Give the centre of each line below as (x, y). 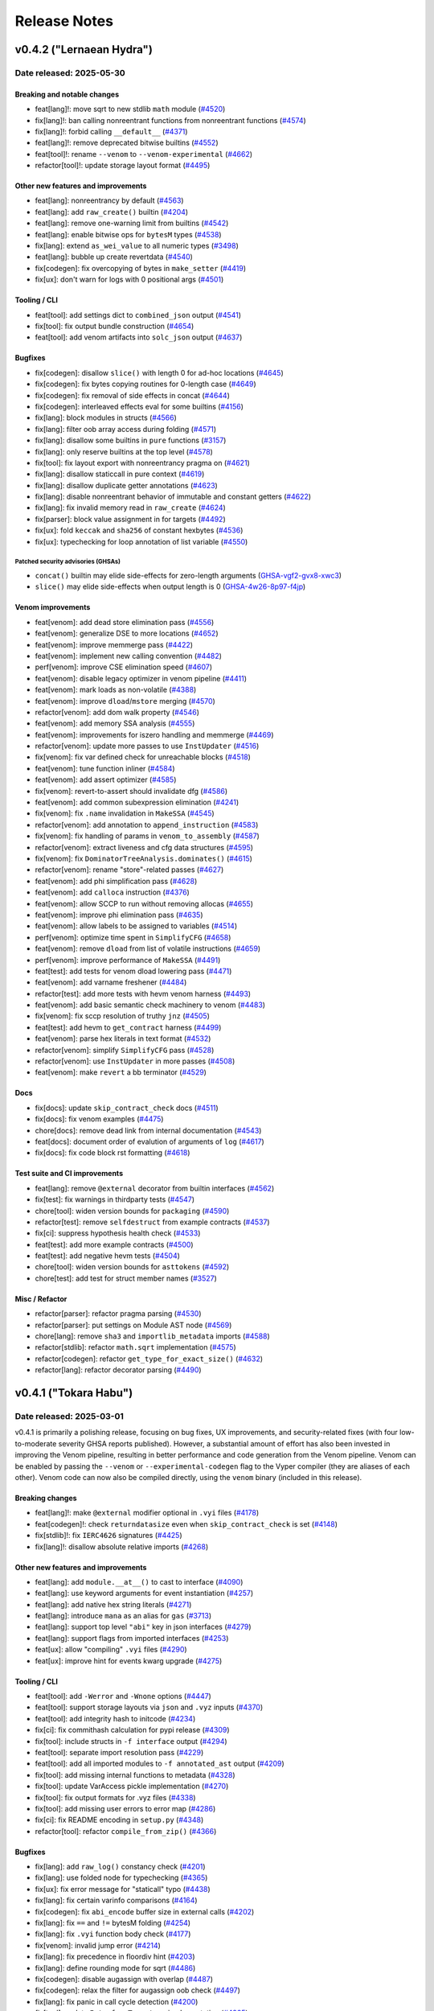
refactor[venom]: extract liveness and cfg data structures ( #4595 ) (144, 847)
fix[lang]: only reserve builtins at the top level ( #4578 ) (124, 451)
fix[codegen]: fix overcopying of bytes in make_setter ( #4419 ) (141, 268)
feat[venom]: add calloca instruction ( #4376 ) (113, 892)
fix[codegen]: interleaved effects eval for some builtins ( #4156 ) (139, 406)
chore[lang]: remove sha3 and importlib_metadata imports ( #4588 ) (153, 1336)
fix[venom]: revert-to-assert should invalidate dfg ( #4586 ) (131, 791)
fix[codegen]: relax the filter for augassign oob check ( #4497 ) (138, 1990)
